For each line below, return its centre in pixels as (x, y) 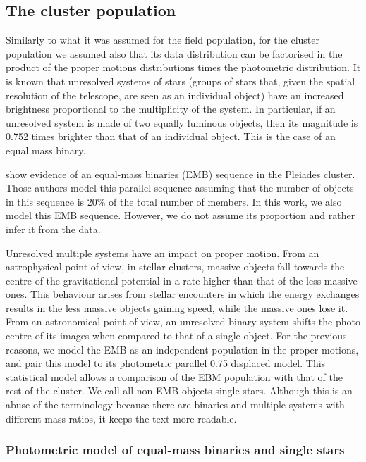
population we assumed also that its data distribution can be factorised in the (174, 53)
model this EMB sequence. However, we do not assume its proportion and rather (181, 215)
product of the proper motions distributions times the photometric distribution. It (183, 67)
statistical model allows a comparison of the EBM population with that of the (174, 376)
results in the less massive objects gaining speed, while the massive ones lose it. (177, 307)
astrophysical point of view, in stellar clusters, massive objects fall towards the (175, 267)
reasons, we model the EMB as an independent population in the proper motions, (182, 349)
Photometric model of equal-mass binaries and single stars (175, 450)
